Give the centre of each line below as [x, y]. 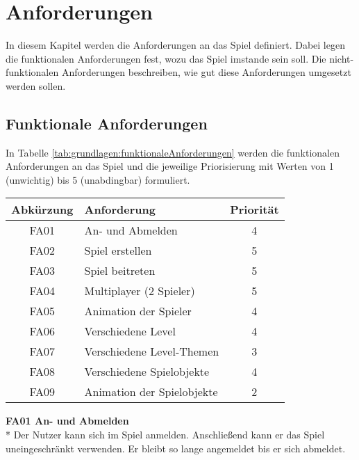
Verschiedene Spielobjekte [147, 372]
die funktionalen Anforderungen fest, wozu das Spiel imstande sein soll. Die [166, 58]
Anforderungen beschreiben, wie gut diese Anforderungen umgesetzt [206, 72]
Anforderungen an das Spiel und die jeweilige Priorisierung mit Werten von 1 [170, 166]
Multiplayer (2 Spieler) [140, 291]
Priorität [254, 209]
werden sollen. [36, 85]
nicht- [342, 58]
